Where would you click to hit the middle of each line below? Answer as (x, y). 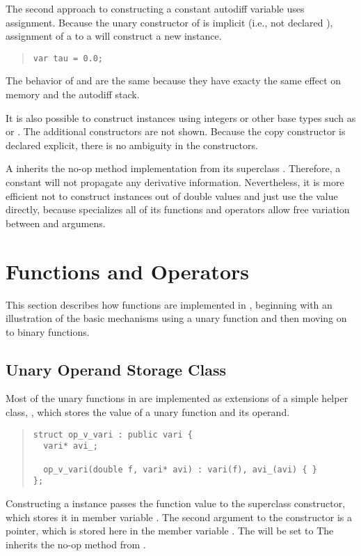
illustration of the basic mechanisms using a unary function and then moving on (176, 318)
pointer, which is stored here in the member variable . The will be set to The (170, 531)
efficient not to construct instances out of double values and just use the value (172, 195)
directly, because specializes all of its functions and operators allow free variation (178, 209)
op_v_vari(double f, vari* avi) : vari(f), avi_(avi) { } (180, 469)
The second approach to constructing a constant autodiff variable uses (155, 8)
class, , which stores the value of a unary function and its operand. (148, 412)
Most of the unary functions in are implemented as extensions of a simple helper (177, 398)
